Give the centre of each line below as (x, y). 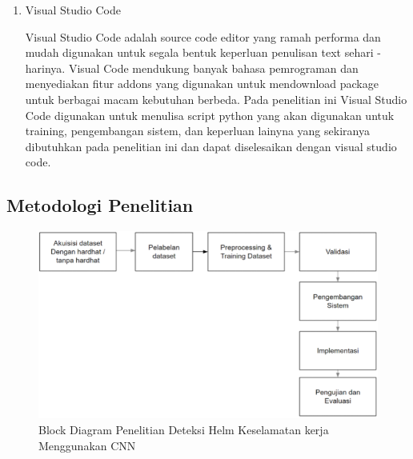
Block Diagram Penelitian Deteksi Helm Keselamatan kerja (184, 430)
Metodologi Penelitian (100, 205)
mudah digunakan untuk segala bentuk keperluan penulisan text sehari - (203, 52)
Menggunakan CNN (87, 445)
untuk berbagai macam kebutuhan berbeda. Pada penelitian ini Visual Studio (216, 99)
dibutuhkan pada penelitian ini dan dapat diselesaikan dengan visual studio (211, 146)
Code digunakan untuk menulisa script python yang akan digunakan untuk (210, 115)
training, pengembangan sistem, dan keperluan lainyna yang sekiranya (197, 131)
